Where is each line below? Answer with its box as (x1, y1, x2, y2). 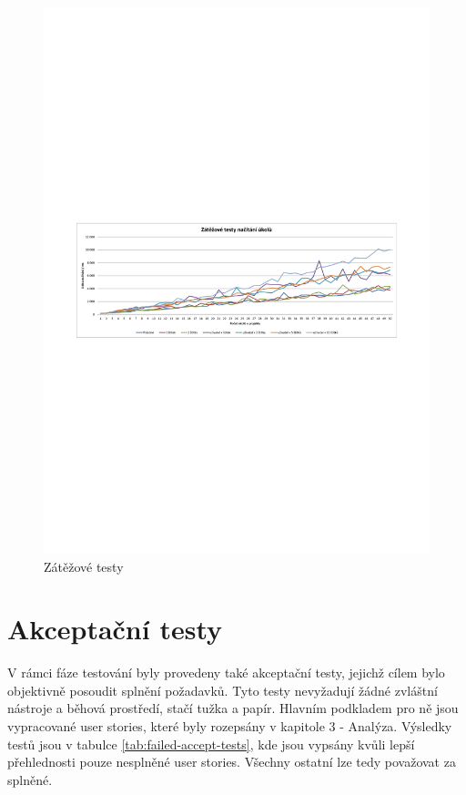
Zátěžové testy (44, 556, 124, 576)
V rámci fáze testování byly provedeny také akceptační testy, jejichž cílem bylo (7, 663, 445, 682)
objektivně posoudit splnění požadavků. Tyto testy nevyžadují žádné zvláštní (7, 680, 438, 699)
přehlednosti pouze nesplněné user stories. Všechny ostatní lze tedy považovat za (7, 752, 456, 771)
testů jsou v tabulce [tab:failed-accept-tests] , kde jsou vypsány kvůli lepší (7, 734, 415, 753)
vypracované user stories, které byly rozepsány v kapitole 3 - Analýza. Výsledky (7, 717, 452, 736)
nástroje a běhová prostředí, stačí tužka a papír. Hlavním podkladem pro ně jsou (7, 698, 459, 718)
